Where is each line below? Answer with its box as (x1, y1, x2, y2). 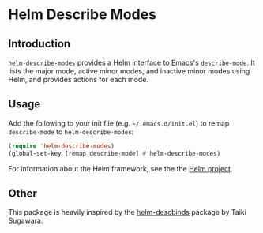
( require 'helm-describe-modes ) (8, 142, 115, 150)
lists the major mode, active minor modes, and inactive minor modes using (8, 66, 250, 76)
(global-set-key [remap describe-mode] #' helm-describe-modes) (8, 149, 221, 157)
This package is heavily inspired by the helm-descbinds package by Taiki (8, 208, 247, 217)
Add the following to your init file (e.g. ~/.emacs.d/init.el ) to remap (8, 118, 230, 128)
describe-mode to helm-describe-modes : (8, 126, 134, 136)
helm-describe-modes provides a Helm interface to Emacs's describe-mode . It (8, 58, 255, 67)
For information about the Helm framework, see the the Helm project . (8, 163, 233, 173)
